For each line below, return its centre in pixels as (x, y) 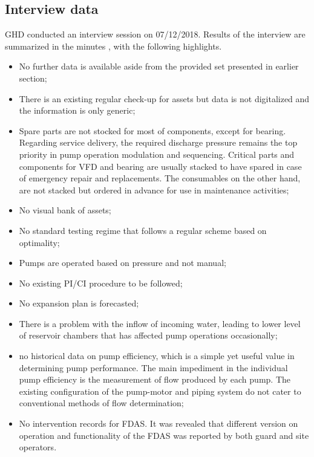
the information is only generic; (77, 110)
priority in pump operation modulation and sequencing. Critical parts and (157, 154)
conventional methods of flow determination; (101, 403)
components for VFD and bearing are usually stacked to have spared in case (160, 166)
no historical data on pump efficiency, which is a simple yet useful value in (157, 356)
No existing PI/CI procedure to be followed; (101, 283)
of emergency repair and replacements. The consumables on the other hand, (160, 178)
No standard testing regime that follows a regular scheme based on (143, 230)
